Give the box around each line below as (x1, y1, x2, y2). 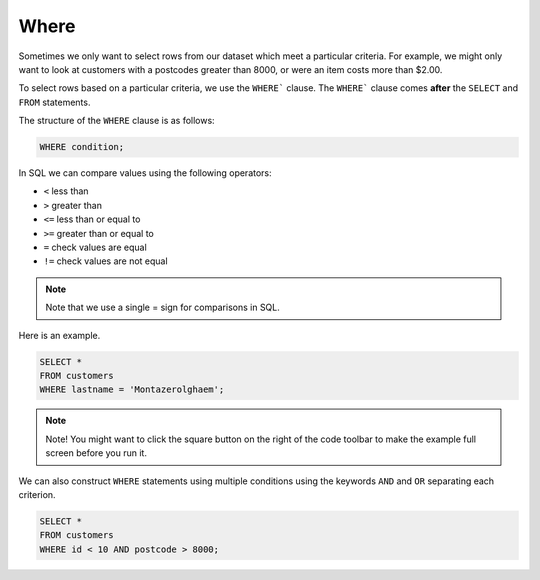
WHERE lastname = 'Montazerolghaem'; (39, 384, 225, 395)
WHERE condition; (39, 141, 125, 153)
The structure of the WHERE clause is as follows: (18, 115, 215, 127)
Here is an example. (18, 329, 101, 341)
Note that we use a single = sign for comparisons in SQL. (45, 301, 280, 314)
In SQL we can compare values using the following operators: (18, 167, 272, 179)
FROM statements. (18, 96, 91, 108)
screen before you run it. (45, 447, 147, 459)
